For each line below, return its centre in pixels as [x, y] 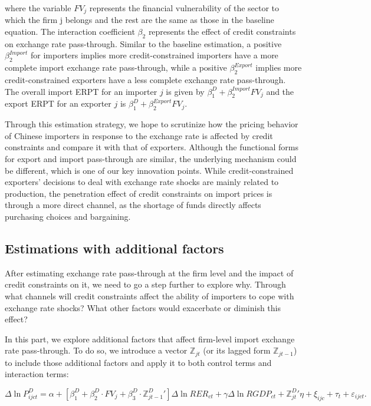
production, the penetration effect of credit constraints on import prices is [139, 193]
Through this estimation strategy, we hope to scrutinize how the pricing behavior [152, 124]
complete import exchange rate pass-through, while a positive [116, 67]
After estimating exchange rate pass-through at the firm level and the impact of [149, 273]
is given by [185, 91]
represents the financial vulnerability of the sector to [184, 8]
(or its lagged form [237, 350]
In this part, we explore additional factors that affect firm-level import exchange [150, 339]
